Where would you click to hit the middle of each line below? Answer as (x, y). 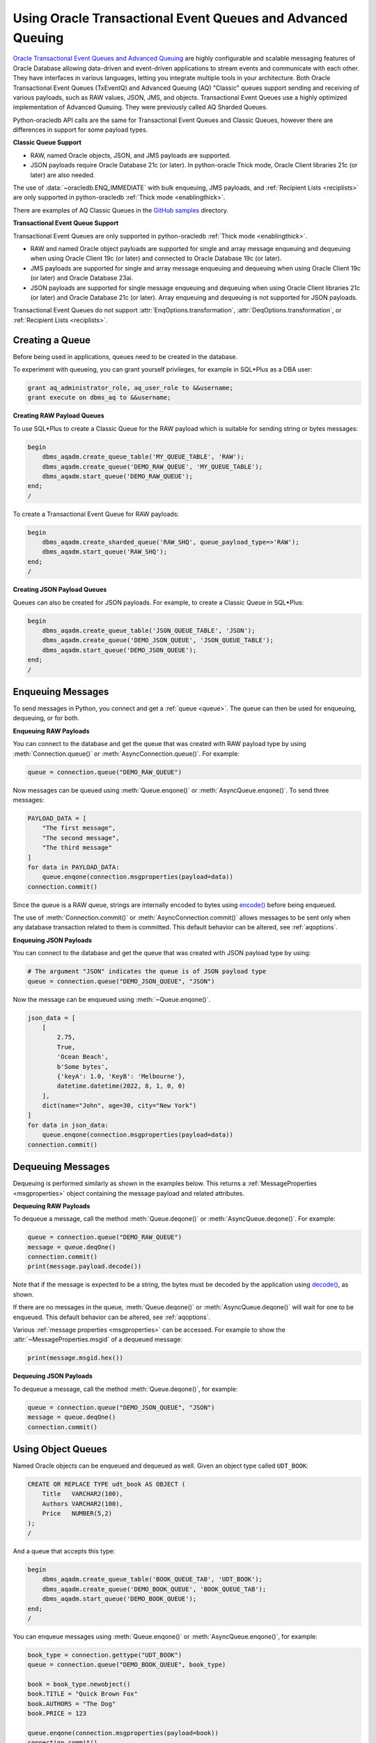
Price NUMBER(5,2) (77, 1514)
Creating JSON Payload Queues (60, 590)
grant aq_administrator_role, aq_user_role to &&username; (130, 388)
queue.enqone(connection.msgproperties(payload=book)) (123, 1733)
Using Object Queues (60, 1449)
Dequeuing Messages (61, 1167)
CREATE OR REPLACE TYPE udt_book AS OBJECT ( (107, 1484)
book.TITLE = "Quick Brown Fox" (83, 1694)
